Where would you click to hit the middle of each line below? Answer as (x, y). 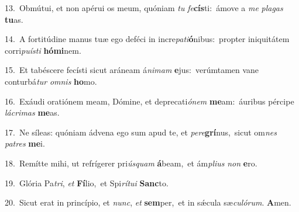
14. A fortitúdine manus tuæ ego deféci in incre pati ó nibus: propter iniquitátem (147, 39)
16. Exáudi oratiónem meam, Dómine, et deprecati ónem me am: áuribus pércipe (149, 101)
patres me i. (25, 143)
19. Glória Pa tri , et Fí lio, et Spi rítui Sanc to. (87, 183)
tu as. (14, 19)
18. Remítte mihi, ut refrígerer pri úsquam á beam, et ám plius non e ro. (131, 163)
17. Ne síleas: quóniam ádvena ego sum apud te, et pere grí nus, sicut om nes (141, 132)
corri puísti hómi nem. (43, 50)
